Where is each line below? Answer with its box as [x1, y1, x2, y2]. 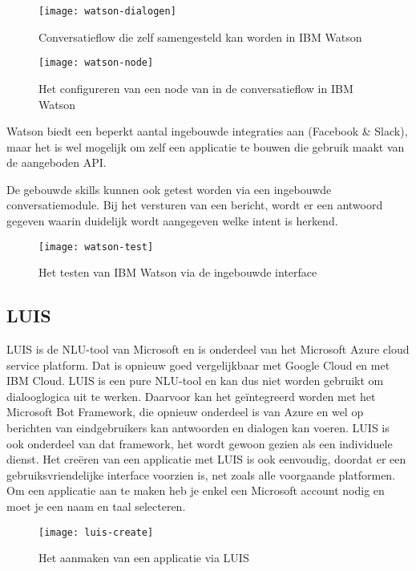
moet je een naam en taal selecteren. [6, 498, 186, 515]
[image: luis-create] [38, 526, 154, 538]
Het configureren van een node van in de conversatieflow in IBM [38, 79, 353, 96]
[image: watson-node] [38, 57, 154, 69]
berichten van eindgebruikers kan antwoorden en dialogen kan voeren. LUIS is [6, 419, 390, 436]
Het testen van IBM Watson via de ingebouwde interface [38, 264, 317, 281]
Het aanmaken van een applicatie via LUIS [38, 549, 249, 566]
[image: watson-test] [38, 241, 154, 253]
